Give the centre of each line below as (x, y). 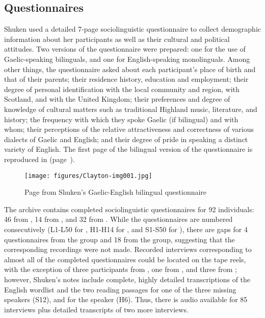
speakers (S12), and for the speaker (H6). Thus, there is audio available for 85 (126, 299)
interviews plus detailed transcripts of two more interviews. (96, 309)
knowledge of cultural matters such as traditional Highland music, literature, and (131, 109)
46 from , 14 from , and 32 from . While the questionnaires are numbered (118, 219)
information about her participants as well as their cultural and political (117, 39)
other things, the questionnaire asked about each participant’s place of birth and (130, 69)
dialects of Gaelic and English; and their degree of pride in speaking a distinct (126, 139)
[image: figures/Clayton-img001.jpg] (88, 176)
